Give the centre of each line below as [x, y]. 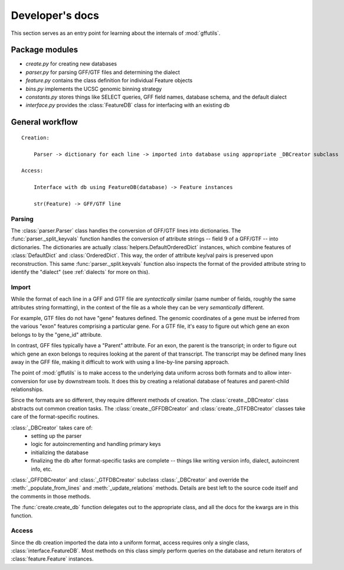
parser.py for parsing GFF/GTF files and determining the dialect [103, 72]
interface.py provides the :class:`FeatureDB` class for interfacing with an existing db [128, 105]
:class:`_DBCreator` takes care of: [52, 428]
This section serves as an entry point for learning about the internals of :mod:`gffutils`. [116, 33]
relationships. [27, 389]
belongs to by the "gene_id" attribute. [57, 334]
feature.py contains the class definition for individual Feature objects [109, 80]
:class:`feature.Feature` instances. [52, 559]
